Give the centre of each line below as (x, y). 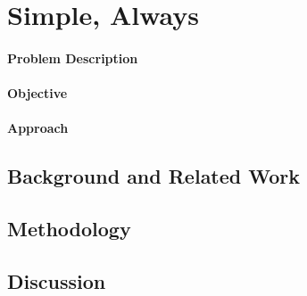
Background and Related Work (154, 176)
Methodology (69, 229)
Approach (38, 128)
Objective (37, 93)
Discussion (57, 280)
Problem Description (73, 58)
